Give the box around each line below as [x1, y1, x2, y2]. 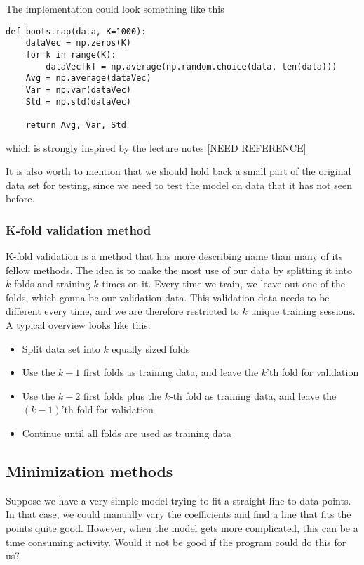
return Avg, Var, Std [25, 119, 126, 130]
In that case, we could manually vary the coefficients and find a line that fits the [6, 507, 351, 521]
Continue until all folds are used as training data [22, 426, 232, 441]
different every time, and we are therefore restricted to [6, 304, 239, 318]
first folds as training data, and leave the [83, 365, 259, 379]
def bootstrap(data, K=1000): [6, 26, 147, 37]
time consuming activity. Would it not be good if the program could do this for [6, 534, 346, 549]
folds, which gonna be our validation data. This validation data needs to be [6, 290, 330, 304]
